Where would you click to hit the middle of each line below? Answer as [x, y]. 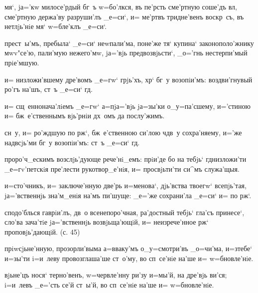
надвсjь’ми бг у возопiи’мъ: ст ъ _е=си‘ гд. [72, 142]
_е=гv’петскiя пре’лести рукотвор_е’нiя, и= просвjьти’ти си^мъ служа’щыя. [122, 168]
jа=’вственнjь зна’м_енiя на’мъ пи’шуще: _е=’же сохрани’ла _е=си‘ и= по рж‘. [128, 195]
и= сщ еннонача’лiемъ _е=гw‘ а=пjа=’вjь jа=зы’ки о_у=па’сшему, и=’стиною [128, 106]
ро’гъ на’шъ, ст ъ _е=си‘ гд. [49, 89]
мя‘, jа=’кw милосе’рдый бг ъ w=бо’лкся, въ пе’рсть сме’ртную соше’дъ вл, [121, 6]
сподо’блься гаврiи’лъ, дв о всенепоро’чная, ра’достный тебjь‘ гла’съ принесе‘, [125, 212]
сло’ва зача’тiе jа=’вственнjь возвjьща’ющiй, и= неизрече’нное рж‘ [107, 222]
